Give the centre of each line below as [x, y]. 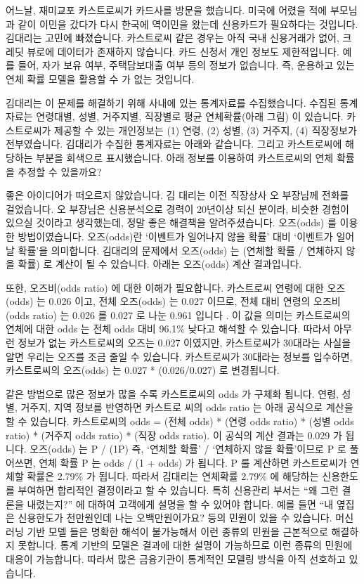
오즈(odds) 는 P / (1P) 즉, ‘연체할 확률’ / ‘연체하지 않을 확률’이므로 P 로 [188, 449]
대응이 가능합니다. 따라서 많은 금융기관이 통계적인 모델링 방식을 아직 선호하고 [176, 558]
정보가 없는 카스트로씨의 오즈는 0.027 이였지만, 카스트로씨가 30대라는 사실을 [184, 343]
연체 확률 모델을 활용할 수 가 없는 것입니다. [100, 78]
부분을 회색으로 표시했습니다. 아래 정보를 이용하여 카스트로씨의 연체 [185, 157]
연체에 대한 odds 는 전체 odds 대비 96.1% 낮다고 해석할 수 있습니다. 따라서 [168, 329]
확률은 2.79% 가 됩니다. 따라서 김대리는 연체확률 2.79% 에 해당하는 [173, 476]
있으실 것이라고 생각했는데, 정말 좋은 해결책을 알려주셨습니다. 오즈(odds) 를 [171, 222]
